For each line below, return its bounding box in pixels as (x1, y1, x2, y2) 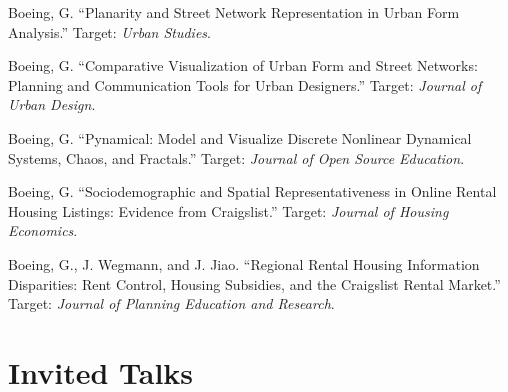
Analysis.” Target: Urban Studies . (8, 21, 211, 42)
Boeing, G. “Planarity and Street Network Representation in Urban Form (8, 2, 460, 22)
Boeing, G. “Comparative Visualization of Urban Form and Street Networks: (8, 55, 478, 76)
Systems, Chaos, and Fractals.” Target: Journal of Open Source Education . (8, 147, 465, 168)
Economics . (8, 220, 78, 241)
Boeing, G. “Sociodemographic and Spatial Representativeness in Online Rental (8, 181, 497, 202)
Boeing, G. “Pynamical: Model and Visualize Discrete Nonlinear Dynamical (8, 127, 472, 148)
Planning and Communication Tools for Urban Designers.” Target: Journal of (8, 74, 482, 95)
